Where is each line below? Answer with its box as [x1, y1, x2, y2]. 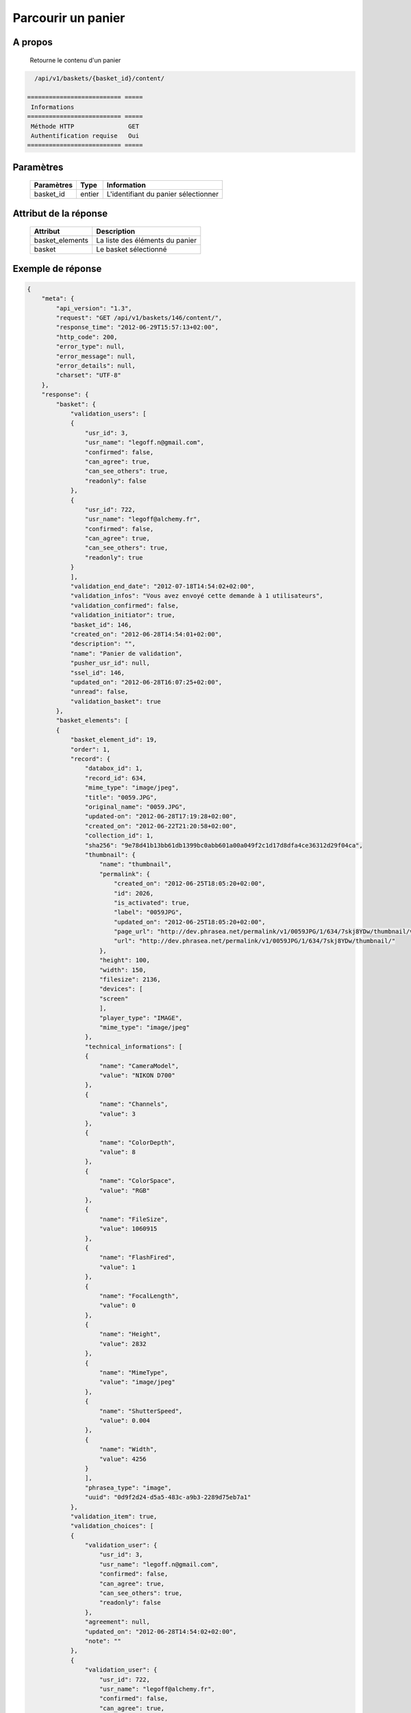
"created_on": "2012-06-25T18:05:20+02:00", [113, 880, 266, 887]
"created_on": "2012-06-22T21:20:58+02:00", [84, 822, 237, 830]
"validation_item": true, [70, 1512, 158, 1520]
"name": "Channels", [99, 1100, 169, 1108]
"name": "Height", [99, 1330, 161, 1338]
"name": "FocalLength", [99, 1292, 179, 1300]
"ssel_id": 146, [70, 669, 125, 676]
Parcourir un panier [12, 10, 125, 25]
